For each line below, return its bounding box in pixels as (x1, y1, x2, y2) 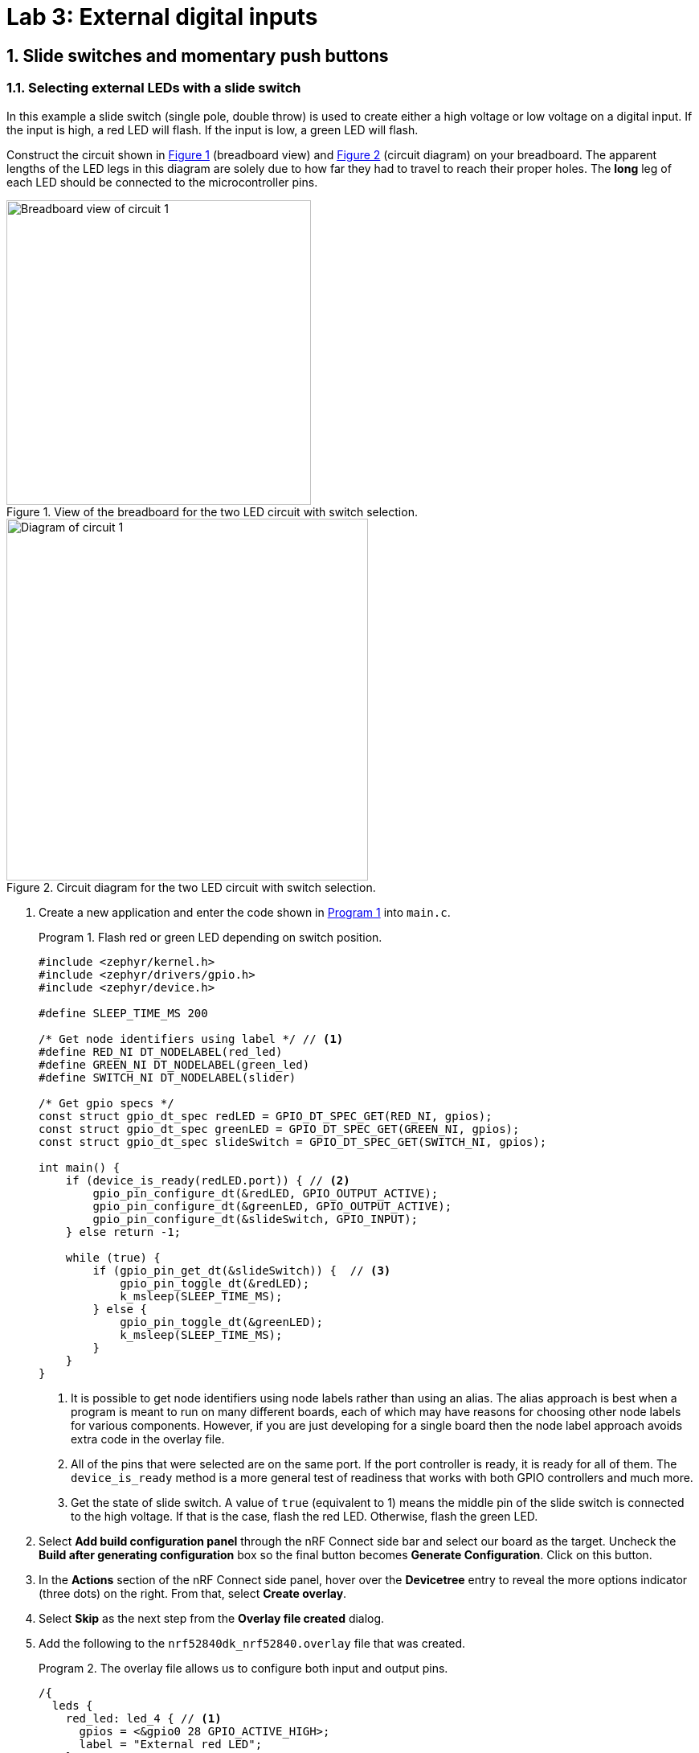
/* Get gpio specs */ (39, 1096, 174, 1110)
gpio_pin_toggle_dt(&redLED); (120, 1276, 310, 1290)
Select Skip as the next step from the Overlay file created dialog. (39, 1611, 385, 1625)
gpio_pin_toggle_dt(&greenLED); (120, 1315, 324, 1328)
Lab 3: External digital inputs (6, 3, 318, 31)
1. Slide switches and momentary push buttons (6, 45, 389, 66)
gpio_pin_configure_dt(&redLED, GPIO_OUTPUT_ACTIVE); (92, 1186, 439, 1200)
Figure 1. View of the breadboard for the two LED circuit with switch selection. (6, 504, 418, 519)
